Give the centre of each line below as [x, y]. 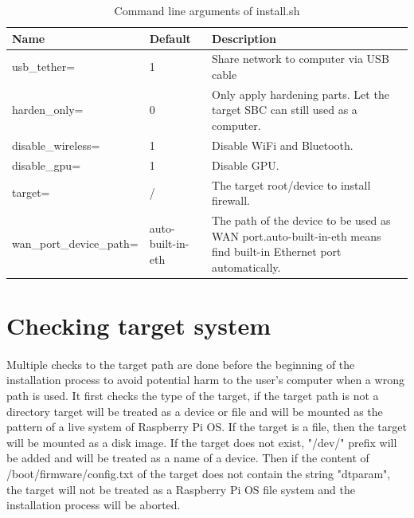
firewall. [231, 200]
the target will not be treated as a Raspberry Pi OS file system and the [181, 489]
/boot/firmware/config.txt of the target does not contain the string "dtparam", [199, 474]
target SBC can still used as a [285, 110]
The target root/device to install [291, 184]
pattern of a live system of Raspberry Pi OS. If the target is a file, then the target [207, 427]
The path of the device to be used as [301, 220]
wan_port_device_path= [75, 243]
